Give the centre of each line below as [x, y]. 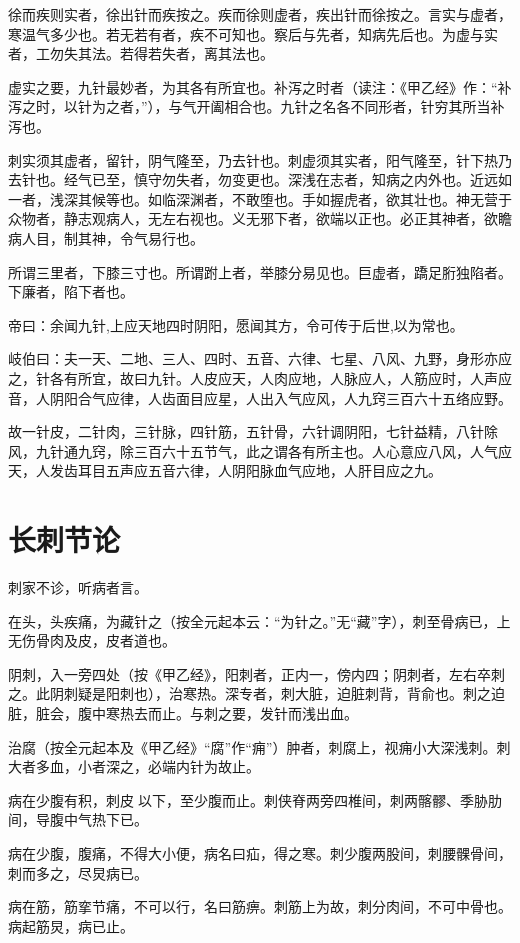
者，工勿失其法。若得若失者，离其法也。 [141, 53]
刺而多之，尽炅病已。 [78, 872]
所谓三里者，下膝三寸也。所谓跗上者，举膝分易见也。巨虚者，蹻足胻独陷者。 [260, 271]
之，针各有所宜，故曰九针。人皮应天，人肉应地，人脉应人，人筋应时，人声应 [260, 377]
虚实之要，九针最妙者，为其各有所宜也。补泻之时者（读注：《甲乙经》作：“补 [260, 86]
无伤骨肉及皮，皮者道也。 [92, 640]
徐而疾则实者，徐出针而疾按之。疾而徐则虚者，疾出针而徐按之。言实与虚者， [260, 14]
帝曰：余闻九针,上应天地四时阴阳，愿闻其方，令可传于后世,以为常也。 [236, 324]
